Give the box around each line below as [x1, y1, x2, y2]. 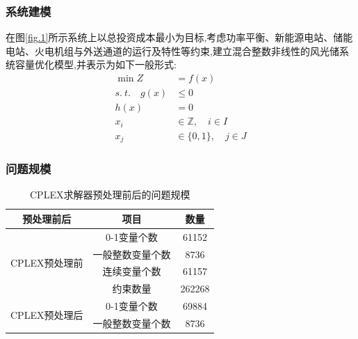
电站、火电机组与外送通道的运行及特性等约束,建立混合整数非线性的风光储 [6, 43, 339, 58]
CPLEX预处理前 [10, 255, 83, 269]
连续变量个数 [102, 264, 161, 278]
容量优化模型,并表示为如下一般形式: [15, 57, 177, 72]
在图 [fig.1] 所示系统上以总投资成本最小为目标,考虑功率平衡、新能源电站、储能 [6, 30, 353, 45]
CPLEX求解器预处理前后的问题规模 [30, 187, 190, 202]
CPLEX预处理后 [10, 307, 83, 322]
